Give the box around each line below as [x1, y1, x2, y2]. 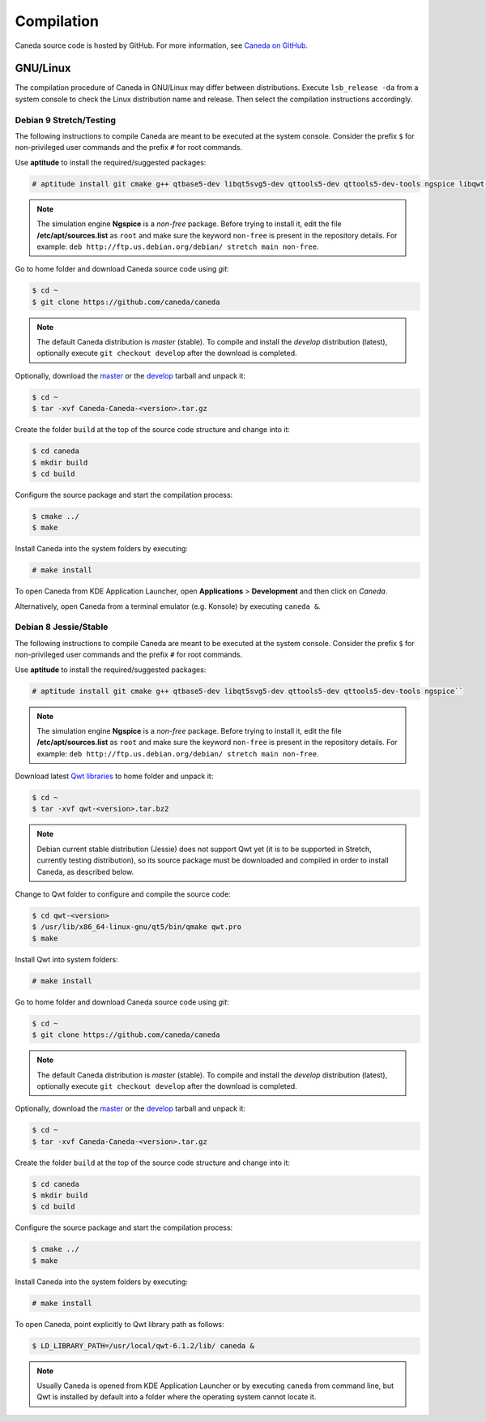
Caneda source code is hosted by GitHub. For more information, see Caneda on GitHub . [15, 41, 308, 50]
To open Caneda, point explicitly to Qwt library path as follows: [15, 1319, 224, 1329]
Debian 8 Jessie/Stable [15, 621, 109, 632]
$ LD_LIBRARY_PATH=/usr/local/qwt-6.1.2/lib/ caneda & [32, 1341, 254, 1350]
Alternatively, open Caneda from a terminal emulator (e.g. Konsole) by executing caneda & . [15, 601, 322, 611]
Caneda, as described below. [36, 867, 134, 876]
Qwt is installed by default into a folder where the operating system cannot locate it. [36, 1392, 317, 1402]
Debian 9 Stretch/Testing [15, 114, 117, 126]
